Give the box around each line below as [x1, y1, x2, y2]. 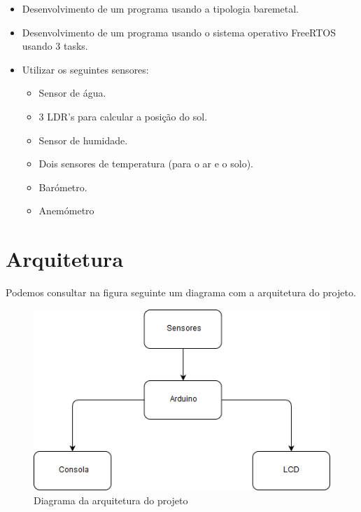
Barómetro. [38, 179, 87, 194]
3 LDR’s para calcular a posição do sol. [38, 109, 208, 123]
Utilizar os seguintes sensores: [22, 62, 149, 76]
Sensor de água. [38, 85, 106, 100]
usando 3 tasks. [22, 39, 88, 53]
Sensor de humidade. [38, 132, 128, 147]
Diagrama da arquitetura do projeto [34, 492, 188, 507]
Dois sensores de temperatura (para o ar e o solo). [38, 156, 253, 171]
